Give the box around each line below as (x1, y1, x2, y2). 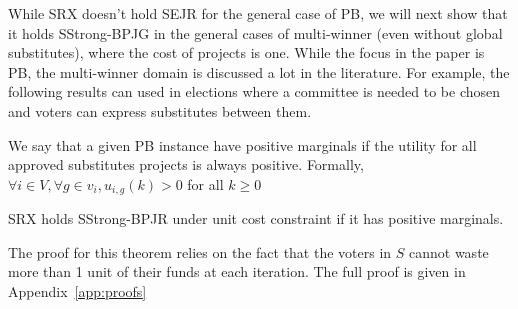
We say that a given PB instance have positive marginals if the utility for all (8, 134, 477, 155)
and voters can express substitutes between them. (8, 100, 312, 121)
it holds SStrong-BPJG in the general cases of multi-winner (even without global (8, 22, 503, 43)
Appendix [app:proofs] (8, 280, 147, 301)
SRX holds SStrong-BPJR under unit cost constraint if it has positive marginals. (8, 208, 504, 229)
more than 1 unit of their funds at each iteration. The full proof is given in (8, 261, 466, 282)
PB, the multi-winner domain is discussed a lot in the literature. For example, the (8, 61, 510, 82)
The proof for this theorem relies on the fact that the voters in (8, 241, 392, 262)
